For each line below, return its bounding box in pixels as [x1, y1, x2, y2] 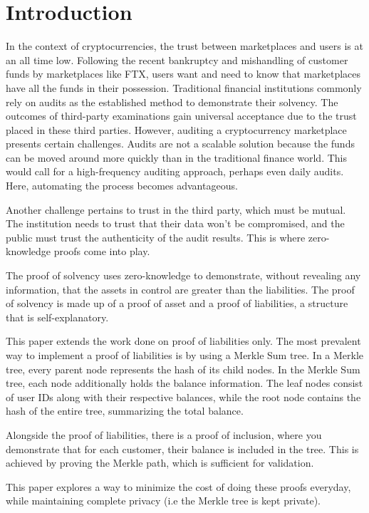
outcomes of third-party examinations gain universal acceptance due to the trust [6, 108, 357, 123]
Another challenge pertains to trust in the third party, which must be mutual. [6, 202, 346, 217]
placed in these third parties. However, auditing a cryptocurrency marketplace [6, 122, 347, 137]
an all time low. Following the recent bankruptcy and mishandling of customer [6, 52, 348, 67]
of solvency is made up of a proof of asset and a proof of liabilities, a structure [6, 296, 348, 311]
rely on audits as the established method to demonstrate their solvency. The [6, 94, 338, 109]
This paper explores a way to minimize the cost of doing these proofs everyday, [6, 479, 351, 494]
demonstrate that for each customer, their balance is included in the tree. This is [6, 441, 359, 456]
